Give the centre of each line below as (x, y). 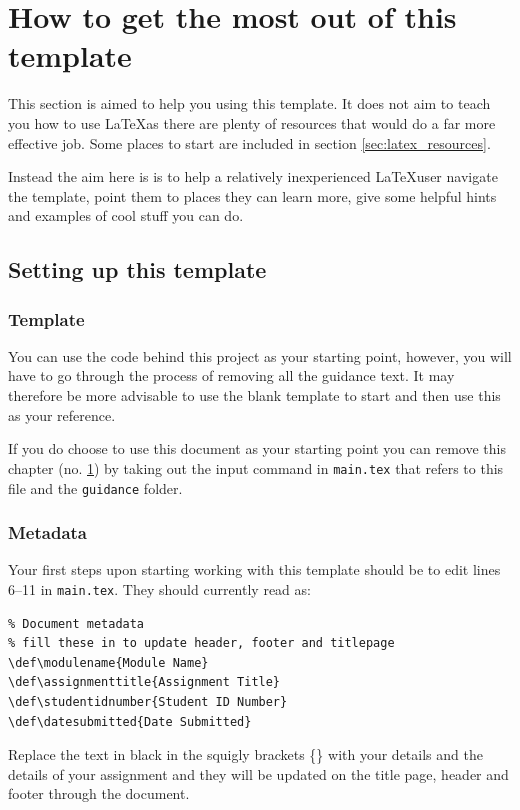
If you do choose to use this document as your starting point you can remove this (257, 448)
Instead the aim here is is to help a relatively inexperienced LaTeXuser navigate (253, 176)
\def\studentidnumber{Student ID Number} (148, 702)
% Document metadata (76, 623)
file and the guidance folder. (95, 487)
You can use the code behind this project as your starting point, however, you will (260, 355)
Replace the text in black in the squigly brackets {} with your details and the (245, 754)
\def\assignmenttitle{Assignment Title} (144, 682)
